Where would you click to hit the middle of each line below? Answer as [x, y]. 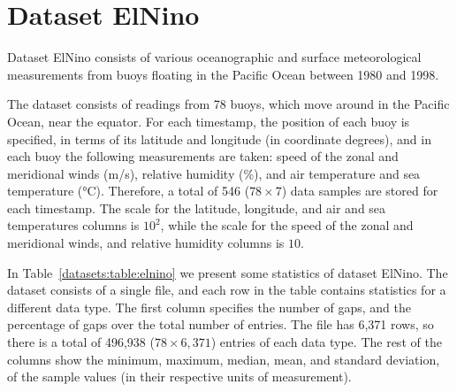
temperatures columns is [73, 225]
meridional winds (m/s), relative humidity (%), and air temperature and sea [214, 173]
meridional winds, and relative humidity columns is [146, 243]
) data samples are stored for [360, 191]
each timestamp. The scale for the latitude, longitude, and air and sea [197, 208]
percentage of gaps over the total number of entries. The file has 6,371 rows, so [221, 324]
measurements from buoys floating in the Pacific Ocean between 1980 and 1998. [223, 74]
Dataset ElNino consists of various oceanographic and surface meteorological [214, 57]
